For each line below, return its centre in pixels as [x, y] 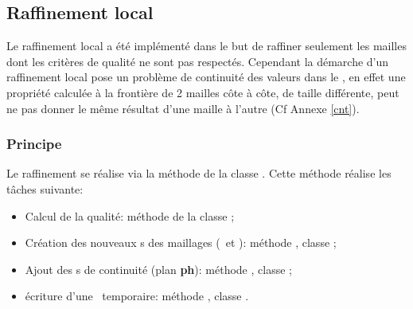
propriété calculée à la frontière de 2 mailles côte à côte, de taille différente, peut [203, 92]
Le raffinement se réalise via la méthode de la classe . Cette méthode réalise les [199, 173]
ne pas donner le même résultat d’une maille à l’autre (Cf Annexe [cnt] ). [183, 108]
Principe [34, 144]
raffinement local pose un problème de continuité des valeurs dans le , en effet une [206, 77]
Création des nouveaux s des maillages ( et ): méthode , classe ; [181, 243]
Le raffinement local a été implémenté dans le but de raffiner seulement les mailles [206, 46]
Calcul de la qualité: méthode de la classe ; [130, 215]
